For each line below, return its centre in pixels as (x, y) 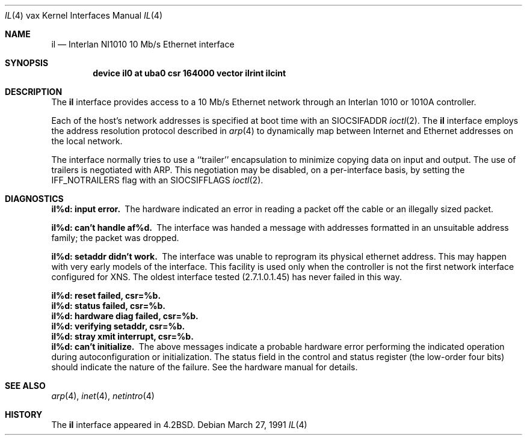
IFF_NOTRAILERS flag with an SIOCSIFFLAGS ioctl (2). (157, 180)
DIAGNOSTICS (34, 199)
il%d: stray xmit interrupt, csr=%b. (122, 336)
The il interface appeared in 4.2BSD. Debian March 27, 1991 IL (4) (179, 425)
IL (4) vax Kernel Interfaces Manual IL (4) (84, 15)
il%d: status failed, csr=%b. (108, 306)
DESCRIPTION (34, 92)
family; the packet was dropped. (115, 238)
